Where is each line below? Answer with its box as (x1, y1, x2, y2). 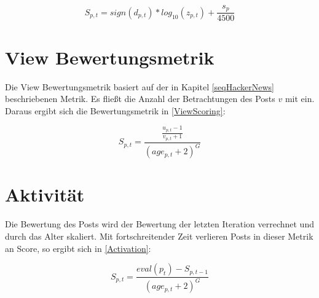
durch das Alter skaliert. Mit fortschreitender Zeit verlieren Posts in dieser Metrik (5, 229, 313, 242)
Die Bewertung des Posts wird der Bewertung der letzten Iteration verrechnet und (5, 218, 314, 230)
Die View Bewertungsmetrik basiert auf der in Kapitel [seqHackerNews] (5, 80, 274, 93)
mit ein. (285, 92, 315, 105)
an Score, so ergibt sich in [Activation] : (5, 241, 151, 254)
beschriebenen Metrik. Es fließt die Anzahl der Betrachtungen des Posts (5, 92, 275, 105)
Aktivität (5, 182, 85, 207)
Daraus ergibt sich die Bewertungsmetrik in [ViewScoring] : (5, 104, 226, 117)
